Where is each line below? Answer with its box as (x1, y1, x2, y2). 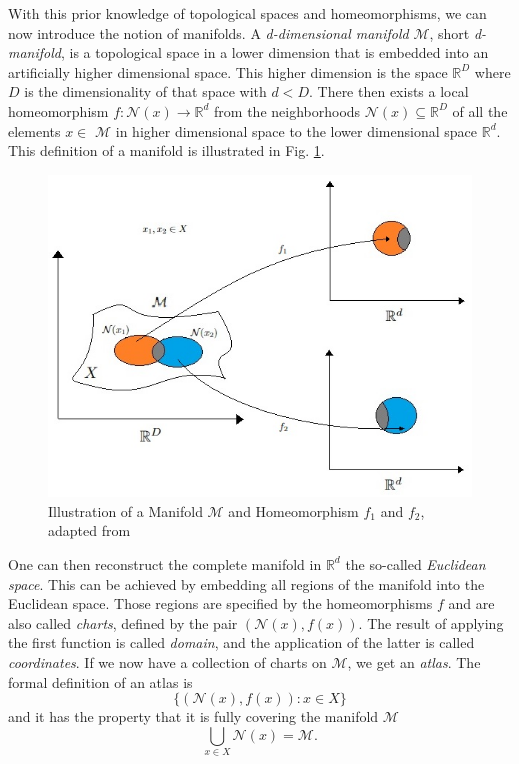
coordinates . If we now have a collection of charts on (8, 651, 327, 672)
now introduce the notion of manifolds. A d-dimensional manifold (8, 22, 409, 43)
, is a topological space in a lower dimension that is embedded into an (60, 42, 489, 63)
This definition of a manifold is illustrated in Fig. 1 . (8, 140, 325, 161)
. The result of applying (358, 612, 504, 633)
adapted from (48, 520, 131, 541)
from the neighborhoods (214, 100, 361, 121)
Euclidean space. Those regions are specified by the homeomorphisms (8, 593, 433, 614)
